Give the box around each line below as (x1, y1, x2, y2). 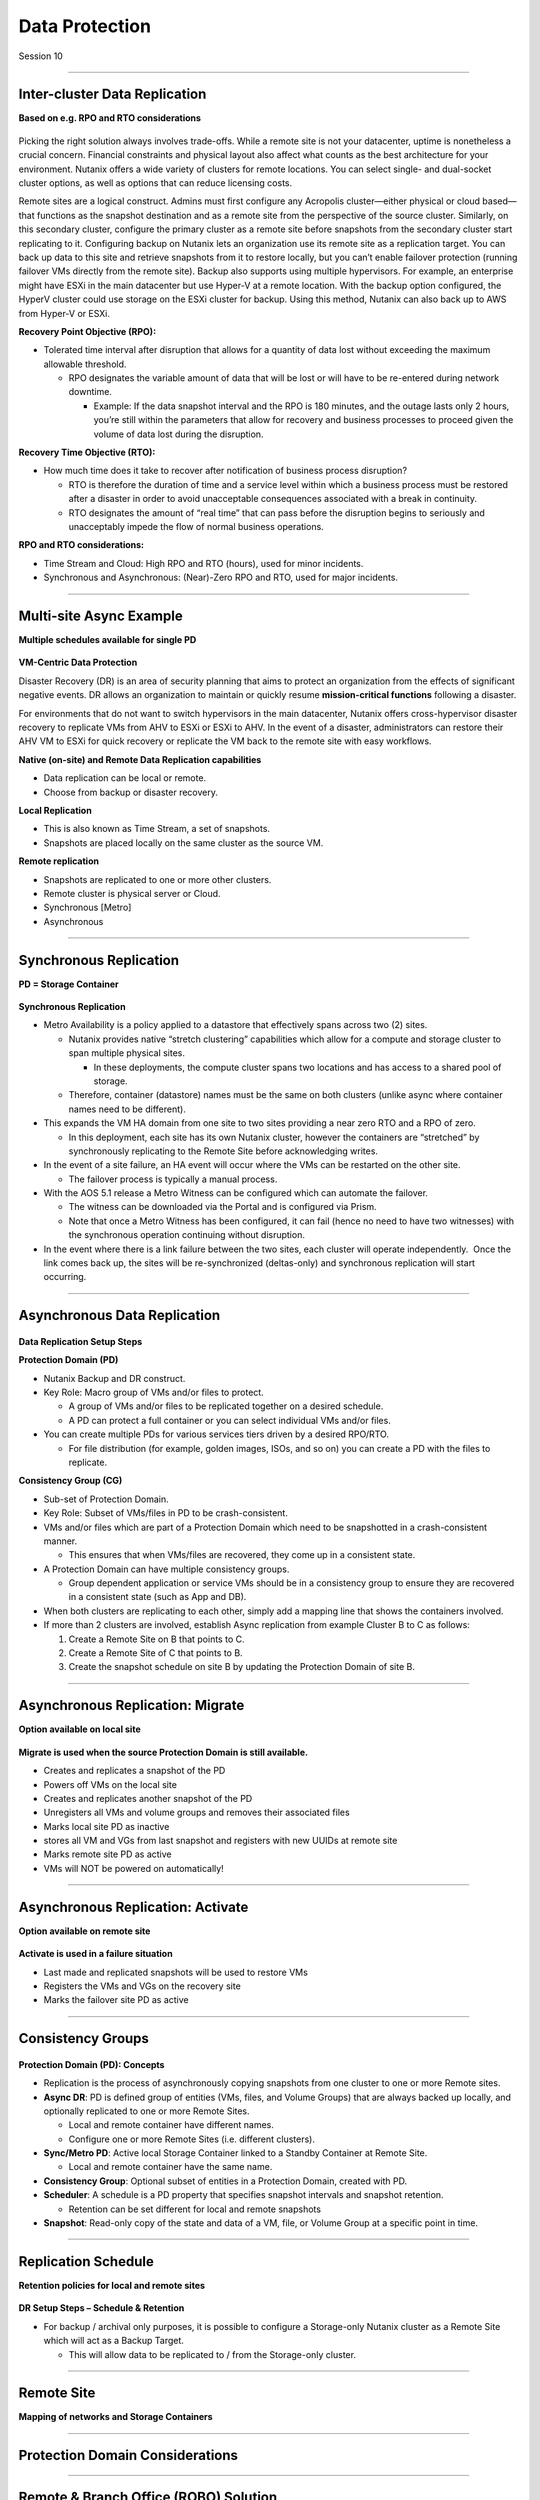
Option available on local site (18, 1723, 141, 1735)
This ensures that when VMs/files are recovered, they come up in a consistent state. (68, 1549, 416, 1561)
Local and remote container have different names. (68, 2119, 275, 2131)
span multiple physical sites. (68, 1047, 185, 1059)
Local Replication (18, 804, 92, 816)
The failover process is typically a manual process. (68, 1173, 278, 1185)
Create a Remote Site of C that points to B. (68, 1647, 244, 1659)
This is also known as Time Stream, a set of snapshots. (43, 823, 270, 835)
